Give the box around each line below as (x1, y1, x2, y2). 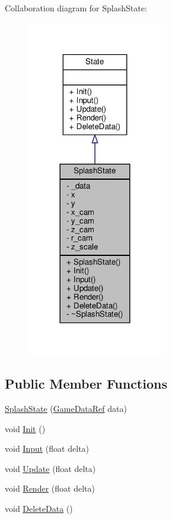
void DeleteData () (5, 502, 73, 515)
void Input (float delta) (5, 442, 89, 455)
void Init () (5, 422, 46, 434)
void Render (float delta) (5, 482, 95, 495)
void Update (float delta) (5, 462, 96, 474)
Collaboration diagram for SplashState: (5, 2, 147, 14)
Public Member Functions (5, 374, 167, 393)
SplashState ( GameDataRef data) (5, 402, 127, 415)
